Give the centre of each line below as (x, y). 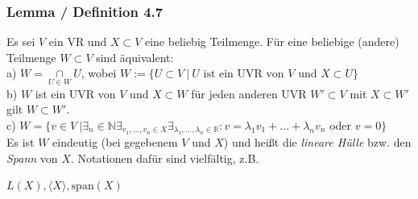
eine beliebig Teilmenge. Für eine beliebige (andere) (272, 41)
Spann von (32, 158)
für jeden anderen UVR (249, 93)
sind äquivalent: (135, 57)
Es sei (21, 41)
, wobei (99, 73)
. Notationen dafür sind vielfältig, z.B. (165, 158)
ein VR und (78, 41)
